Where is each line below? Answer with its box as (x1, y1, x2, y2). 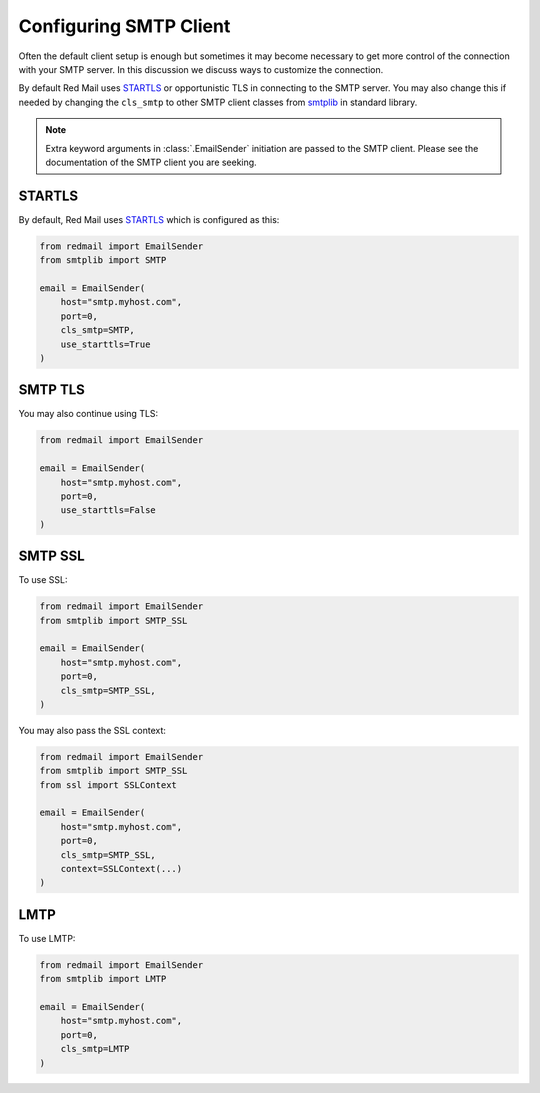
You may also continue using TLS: (18, 408, 159, 420)
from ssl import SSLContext (39, 779, 177, 790)
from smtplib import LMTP (39, 973, 167, 985)
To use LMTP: (18, 932, 76, 944)
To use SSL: (18, 574, 68, 586)
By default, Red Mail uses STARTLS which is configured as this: (18, 213, 280, 225)
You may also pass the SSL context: (18, 724, 167, 736)
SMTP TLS (18, 381, 85, 399)
